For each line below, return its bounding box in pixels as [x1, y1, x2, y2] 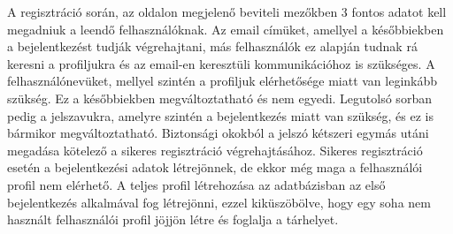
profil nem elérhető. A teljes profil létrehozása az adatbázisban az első [7, 175, 386, 193]
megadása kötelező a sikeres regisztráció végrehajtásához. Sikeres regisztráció [7, 140, 423, 159]
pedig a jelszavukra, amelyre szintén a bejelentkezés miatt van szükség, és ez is [7, 106, 434, 125]
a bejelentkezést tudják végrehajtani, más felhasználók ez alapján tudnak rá [7, 37, 418, 56]
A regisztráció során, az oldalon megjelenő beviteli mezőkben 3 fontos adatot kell [7, 3, 447, 20]
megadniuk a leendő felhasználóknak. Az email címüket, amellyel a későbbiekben [7, 19, 444, 38]
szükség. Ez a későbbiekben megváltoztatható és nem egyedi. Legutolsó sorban [7, 88, 432, 107]
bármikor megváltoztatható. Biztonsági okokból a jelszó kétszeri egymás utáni [7, 124, 429, 142]
